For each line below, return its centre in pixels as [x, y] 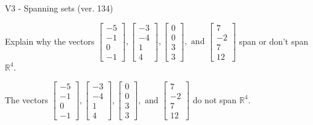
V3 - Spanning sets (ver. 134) [59, 8]
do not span [215, 99]
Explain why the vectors [50, 41]
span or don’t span [274, 41]
